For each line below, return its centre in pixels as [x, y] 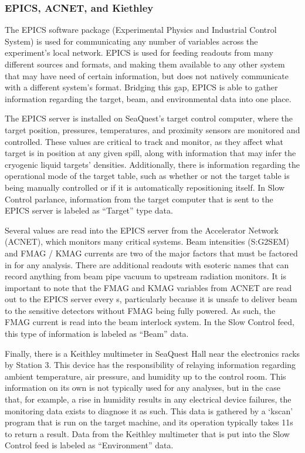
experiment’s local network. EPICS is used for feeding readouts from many [139, 53]
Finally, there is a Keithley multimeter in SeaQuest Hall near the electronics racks [152, 353]
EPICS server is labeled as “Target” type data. [89, 210]
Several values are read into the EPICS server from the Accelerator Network [142, 230]
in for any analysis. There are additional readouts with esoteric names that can [147, 264]
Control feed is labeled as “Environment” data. [89, 445]
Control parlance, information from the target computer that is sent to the [139, 199]
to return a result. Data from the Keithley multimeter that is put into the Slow [147, 433]
